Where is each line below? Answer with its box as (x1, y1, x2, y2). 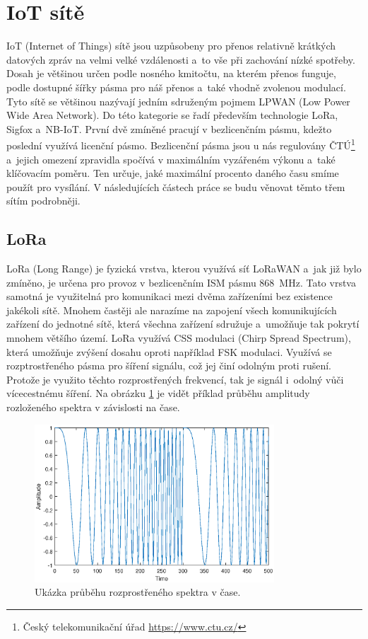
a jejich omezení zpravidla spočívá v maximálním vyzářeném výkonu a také (6, 151, 336, 166)
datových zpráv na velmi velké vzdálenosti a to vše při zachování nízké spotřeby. (6, 52, 355, 67)
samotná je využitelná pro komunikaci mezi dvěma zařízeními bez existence (6, 289, 333, 304)
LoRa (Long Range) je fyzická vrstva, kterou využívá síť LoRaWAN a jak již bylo (6, 261, 362, 276)
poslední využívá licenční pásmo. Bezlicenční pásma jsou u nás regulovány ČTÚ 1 (6, 136, 355, 152)
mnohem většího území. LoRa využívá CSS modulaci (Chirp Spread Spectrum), (6, 330, 351, 345)
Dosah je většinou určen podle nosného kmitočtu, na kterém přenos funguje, (6, 66, 336, 81)
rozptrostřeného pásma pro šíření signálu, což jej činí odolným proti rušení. (6, 358, 331, 373)
